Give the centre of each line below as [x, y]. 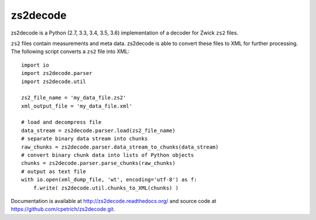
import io [35, 65]
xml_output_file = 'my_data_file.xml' [77, 106]
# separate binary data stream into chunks [85, 139]
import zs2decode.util [54, 81]
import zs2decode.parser [57, 73]
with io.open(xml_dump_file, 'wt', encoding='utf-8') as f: [109, 180]
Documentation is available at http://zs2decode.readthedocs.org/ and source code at [114, 201]
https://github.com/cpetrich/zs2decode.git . [63, 209]
